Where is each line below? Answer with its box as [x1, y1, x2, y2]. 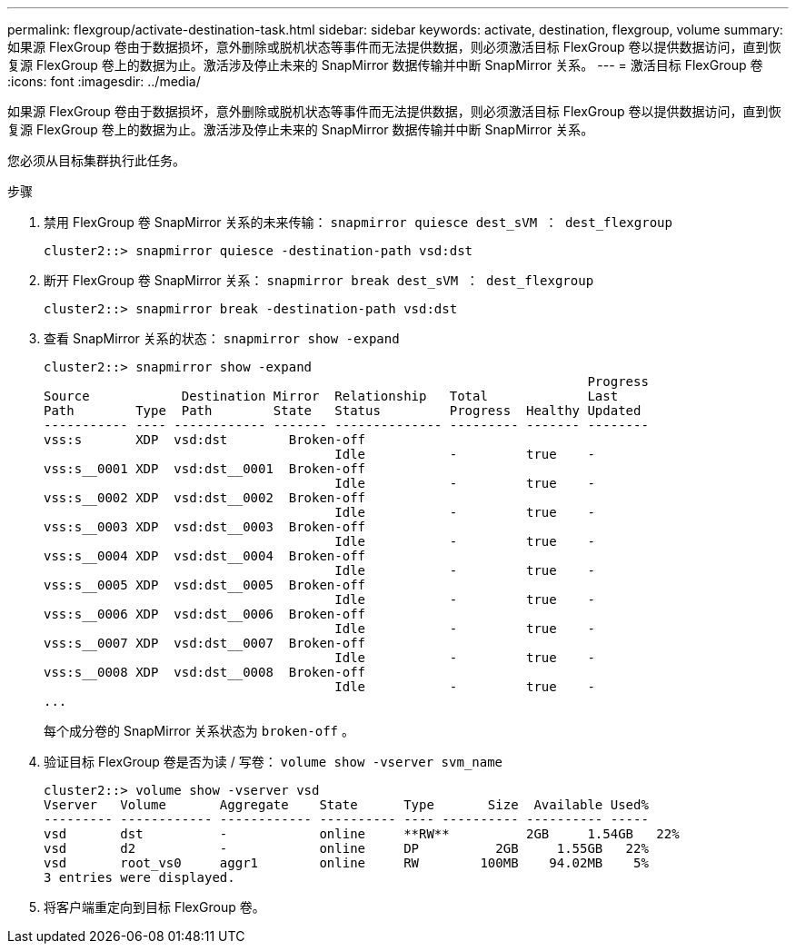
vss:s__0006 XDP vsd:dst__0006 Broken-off [44, 607, 366, 621]
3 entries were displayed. [44, 870, 235, 885]
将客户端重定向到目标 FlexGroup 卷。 [44, 899, 265, 915]
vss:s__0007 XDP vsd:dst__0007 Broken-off [44, 636, 366, 650]
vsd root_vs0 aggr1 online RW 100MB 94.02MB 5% [44, 856, 649, 870]
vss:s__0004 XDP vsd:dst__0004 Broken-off [44, 549, 366, 563]
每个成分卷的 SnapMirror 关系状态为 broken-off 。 [44, 723, 354, 738]
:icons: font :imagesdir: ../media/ [7, 74, 201, 89]
